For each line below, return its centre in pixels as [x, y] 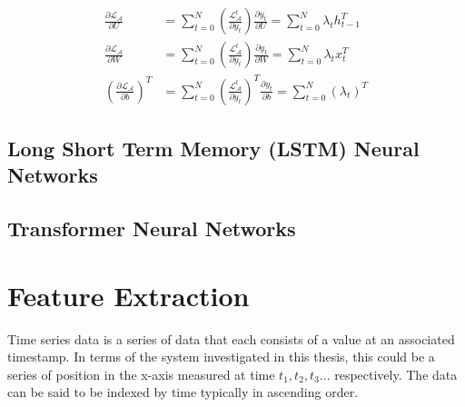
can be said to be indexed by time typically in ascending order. [183, 392]
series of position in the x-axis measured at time [141, 374]
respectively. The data [396, 374]
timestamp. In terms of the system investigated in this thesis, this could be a [221, 357]
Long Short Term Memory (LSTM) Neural [213, 148]
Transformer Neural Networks [152, 228]
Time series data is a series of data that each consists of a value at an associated [231, 338]
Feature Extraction [129, 295]
